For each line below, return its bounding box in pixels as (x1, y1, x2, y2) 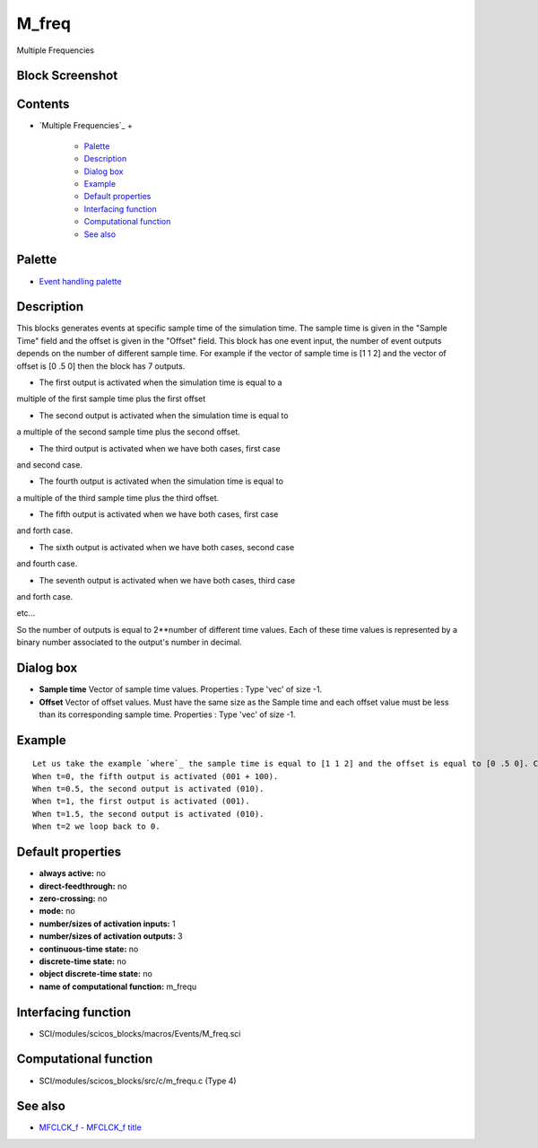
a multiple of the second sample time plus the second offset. (16, 426, 241, 437)
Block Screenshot (16, 68, 118, 83)
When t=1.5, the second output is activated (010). (32, 809, 265, 819)
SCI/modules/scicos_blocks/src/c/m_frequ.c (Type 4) (39, 1075, 237, 1086)
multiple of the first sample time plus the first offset (16, 393, 206, 404)
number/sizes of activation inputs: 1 (39, 918, 176, 929)
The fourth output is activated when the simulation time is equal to (39, 476, 284, 486)
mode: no (39, 906, 75, 916)
